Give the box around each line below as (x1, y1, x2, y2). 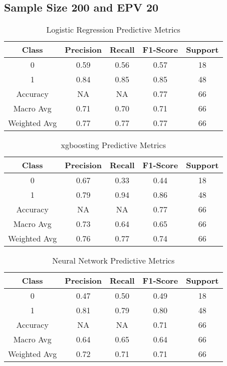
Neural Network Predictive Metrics (52, 255, 175, 267)
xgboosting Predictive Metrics (61, 139, 166, 151)
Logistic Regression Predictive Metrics (46, 24, 180, 36)
